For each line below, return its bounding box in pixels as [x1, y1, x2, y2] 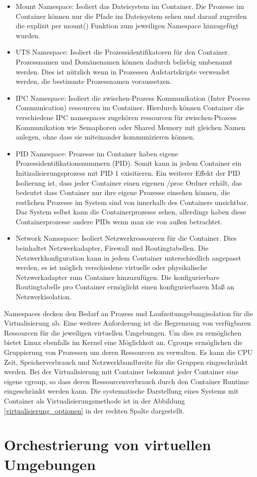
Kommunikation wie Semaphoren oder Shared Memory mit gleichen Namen [15, 122, 246, 132]
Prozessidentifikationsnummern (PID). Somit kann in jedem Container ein [15, 158, 242, 168]
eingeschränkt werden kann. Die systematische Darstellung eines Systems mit [4, 386, 239, 396]
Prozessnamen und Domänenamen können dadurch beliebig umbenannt [15, 56, 233, 67]
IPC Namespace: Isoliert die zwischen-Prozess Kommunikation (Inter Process [15, 92, 251, 103]
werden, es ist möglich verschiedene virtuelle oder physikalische [15, 262, 207, 273]
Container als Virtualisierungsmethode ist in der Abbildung [4, 395, 185, 406]
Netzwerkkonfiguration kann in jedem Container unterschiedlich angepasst [15, 252, 242, 263]
